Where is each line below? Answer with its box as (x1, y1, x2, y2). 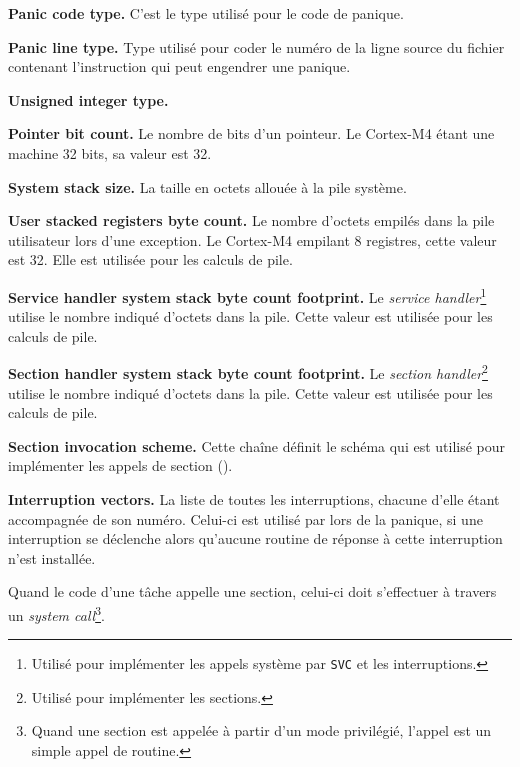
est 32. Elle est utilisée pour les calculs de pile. (8, 249, 293, 270)
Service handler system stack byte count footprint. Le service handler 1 (8, 283, 487, 307)
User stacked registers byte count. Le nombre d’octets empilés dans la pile (8, 210, 495, 231)
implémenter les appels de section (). (8, 455, 233, 476)
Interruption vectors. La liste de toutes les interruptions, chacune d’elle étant (8, 489, 500, 509)
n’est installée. (8, 547, 96, 568)
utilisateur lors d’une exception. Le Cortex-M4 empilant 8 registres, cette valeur (8, 229, 497, 250)
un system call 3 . (8, 601, 105, 625)
